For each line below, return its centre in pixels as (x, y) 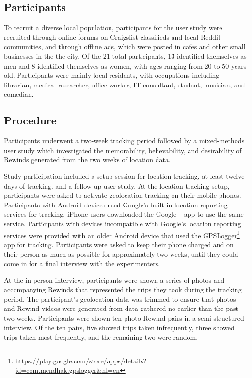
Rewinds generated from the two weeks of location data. (87, 160)
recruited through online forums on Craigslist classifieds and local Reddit (112, 37)
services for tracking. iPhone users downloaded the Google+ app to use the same (124, 214)
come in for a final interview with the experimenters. (82, 263)
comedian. (19, 94)
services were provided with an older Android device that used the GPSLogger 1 (122, 234)
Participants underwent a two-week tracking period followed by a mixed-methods (124, 141)
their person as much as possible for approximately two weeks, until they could (121, 254)
